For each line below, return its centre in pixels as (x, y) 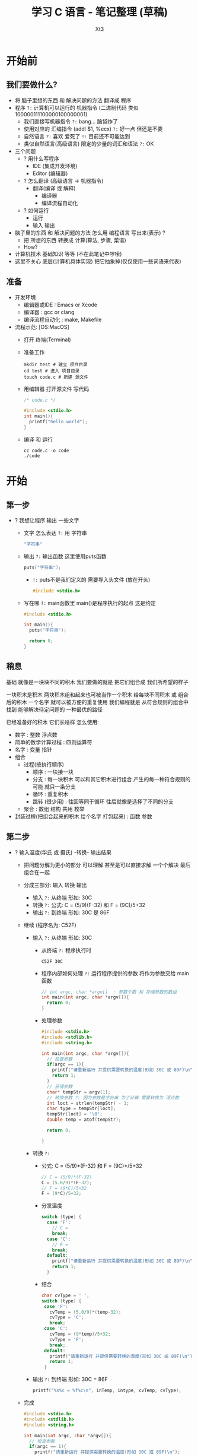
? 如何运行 (36, 210)
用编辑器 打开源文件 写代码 (56, 389)
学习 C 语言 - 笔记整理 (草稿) (100, 12)
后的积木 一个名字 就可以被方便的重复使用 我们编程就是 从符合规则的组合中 (97, 702)
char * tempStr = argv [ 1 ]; (79, 1092)
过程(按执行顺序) (44, 764)
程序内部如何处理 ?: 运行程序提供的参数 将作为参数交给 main (115, 973)
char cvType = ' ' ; (66, 1295)
